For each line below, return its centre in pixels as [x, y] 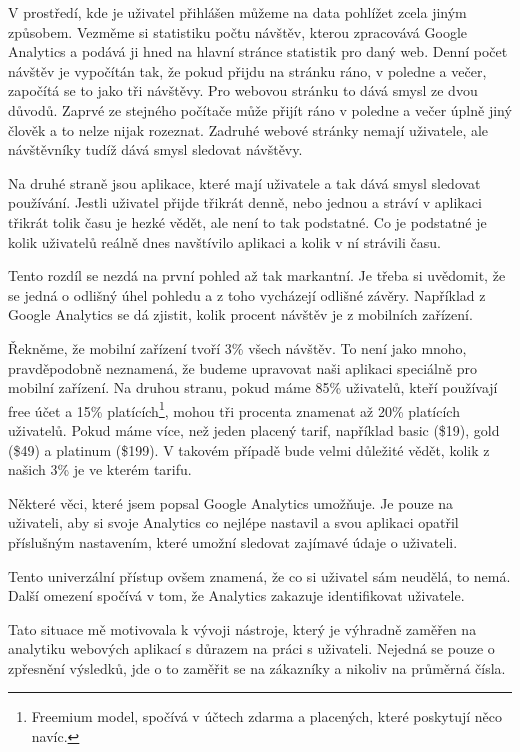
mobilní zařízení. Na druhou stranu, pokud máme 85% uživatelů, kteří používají [253, 387]
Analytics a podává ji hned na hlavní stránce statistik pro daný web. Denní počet [258, 51]
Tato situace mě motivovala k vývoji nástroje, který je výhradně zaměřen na [242, 628]
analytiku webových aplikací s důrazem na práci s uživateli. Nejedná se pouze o [251, 648]
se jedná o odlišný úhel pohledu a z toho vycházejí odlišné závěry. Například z [247, 294]
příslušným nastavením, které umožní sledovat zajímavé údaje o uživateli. [233, 541]
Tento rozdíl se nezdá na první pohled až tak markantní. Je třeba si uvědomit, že [257, 275]
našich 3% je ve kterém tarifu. [100, 469]
